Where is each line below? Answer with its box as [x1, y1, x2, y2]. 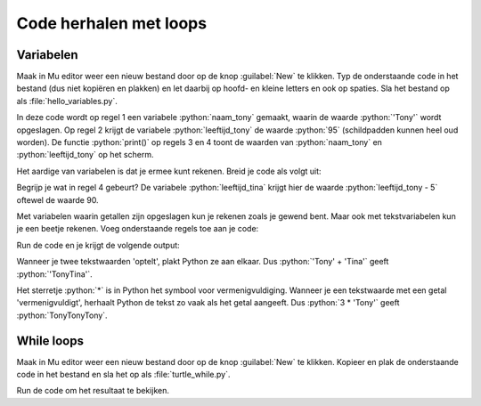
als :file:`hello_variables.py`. [16, 95, 118, 106]
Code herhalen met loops [16, 13, 208, 33]
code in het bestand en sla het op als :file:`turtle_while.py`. [16, 369, 231, 379]
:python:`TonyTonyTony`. [16, 310, 108, 321]
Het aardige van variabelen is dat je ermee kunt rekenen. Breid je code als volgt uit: [16, 166, 322, 176]
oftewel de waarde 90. [16, 194, 99, 205]
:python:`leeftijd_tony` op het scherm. [16, 150, 154, 160]
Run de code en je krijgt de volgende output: [16, 240, 180, 250]
